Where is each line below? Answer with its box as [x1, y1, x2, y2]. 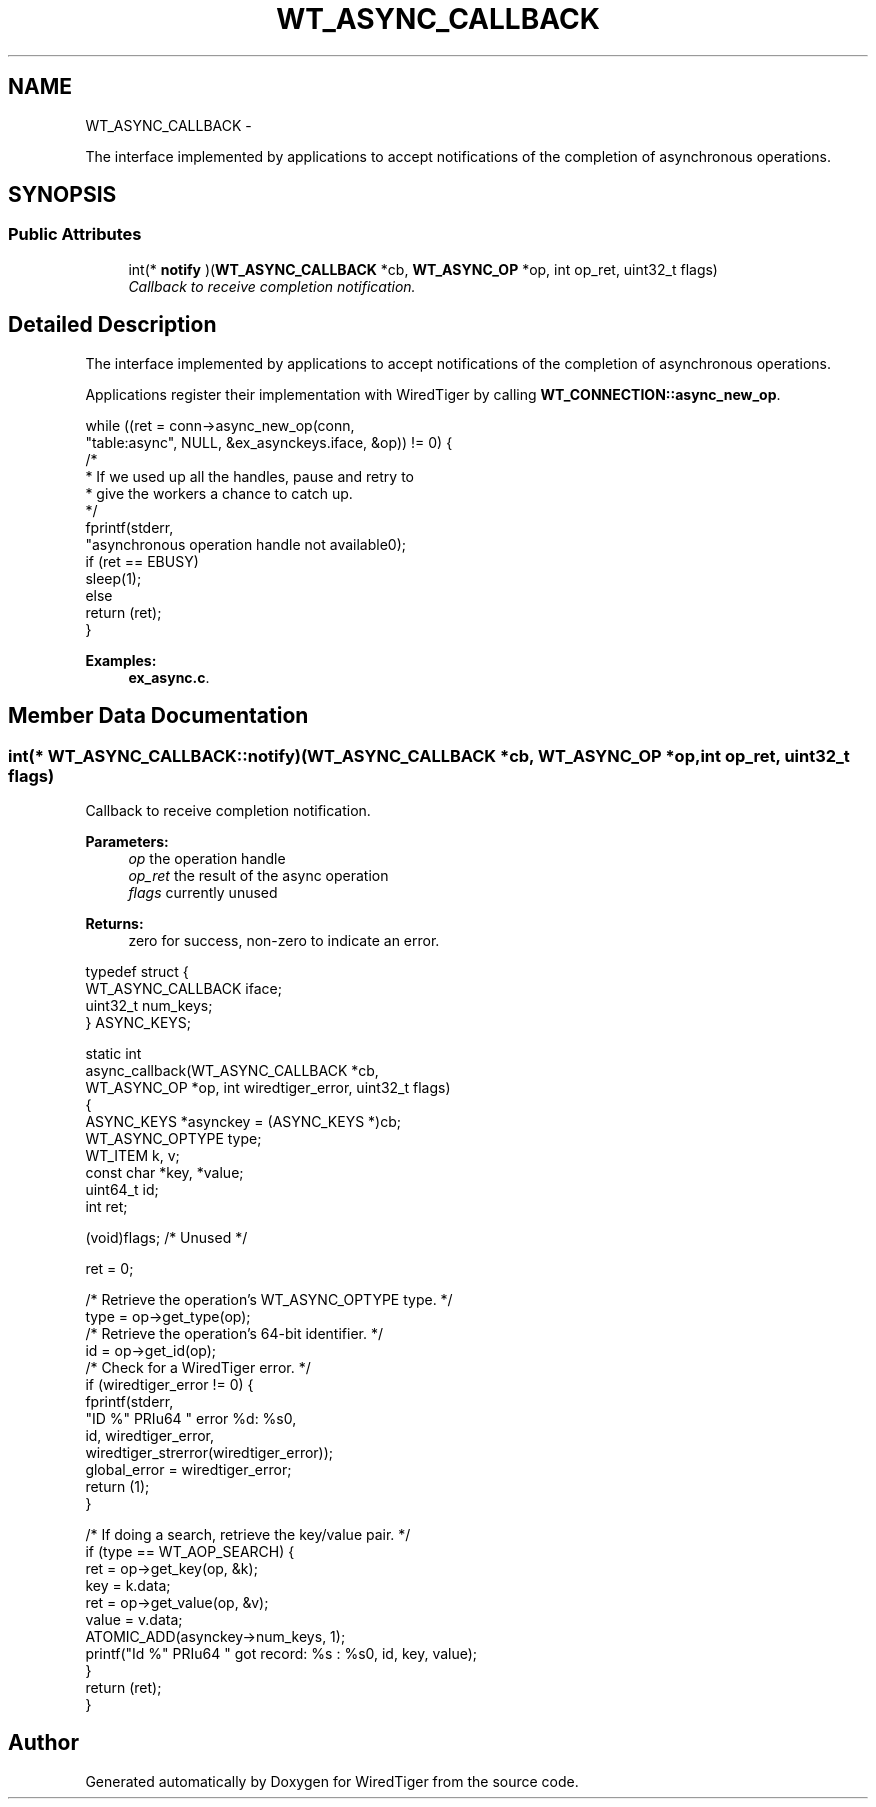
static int [85, 1044, 142, 1062]
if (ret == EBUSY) [85, 552, 199, 570]
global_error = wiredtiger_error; [85, 1460, 292, 1478]
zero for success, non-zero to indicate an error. [128, 931, 440, 949]
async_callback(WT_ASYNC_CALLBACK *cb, [85, 1061, 379, 1079]
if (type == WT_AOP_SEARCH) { [85, 1542, 295, 1560]
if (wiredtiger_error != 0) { [85, 1375, 254, 1393]
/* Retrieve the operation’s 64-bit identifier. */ [85, 1324, 383, 1342]
